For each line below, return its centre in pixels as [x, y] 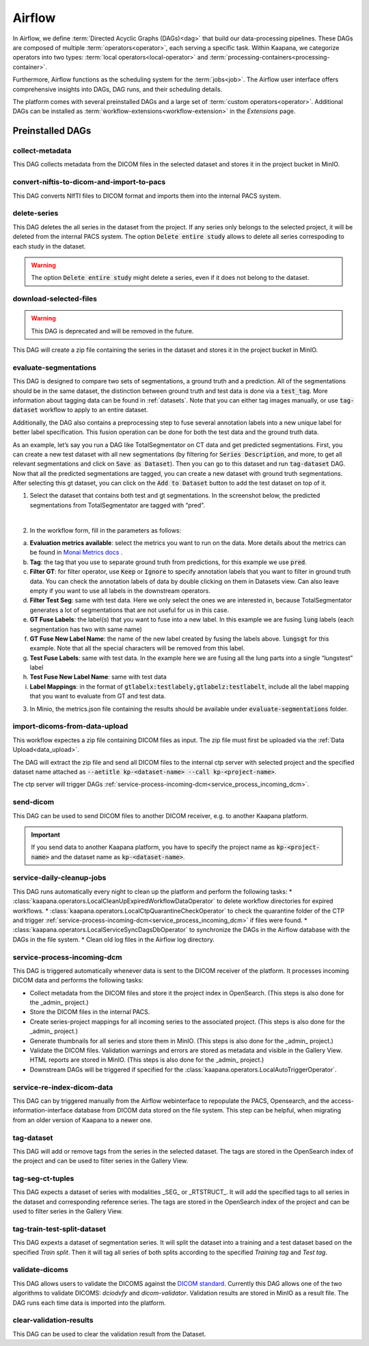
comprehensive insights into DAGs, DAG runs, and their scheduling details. [118, 89]
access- [343, 1101]
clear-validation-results [53, 1320]
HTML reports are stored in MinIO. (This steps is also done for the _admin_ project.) [147, 1060]
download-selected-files [55, 299]
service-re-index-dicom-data [63, 1087]
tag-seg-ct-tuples [43, 1179]
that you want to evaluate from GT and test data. [98, 696]
